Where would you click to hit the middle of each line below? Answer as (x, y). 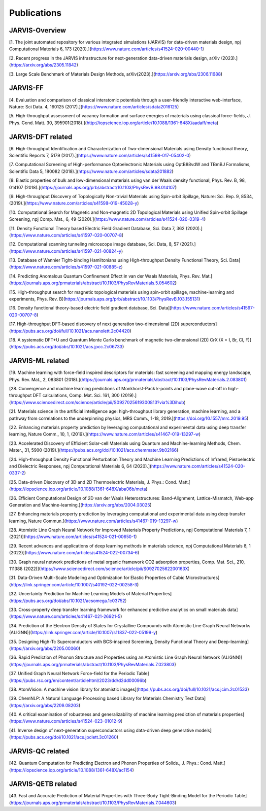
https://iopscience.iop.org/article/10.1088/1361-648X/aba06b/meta (78, 489)
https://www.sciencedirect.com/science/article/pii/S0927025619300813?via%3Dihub (97, 402)
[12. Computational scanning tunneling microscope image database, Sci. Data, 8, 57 (94, 244)
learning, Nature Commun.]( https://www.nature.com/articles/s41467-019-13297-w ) (94, 521)
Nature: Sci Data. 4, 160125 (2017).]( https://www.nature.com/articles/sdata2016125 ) (94, 106)
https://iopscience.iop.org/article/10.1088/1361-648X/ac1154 (71, 770)
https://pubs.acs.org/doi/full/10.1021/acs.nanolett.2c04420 (70, 331)
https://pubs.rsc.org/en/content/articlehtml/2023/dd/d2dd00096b (78, 680)
